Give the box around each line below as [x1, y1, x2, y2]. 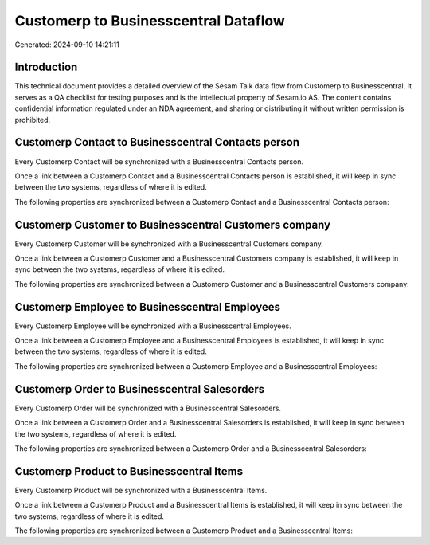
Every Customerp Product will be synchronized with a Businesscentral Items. [14, 485, 268, 495]
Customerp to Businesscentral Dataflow [14, 12, 286, 29]
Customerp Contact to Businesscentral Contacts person [14, 135, 300, 149]
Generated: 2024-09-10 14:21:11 [14, 40, 119, 49]
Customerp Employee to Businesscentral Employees [14, 300, 280, 314]
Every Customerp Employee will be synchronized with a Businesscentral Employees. [14, 321, 292, 331]
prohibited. [14, 115, 51, 124]
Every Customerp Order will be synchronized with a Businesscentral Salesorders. [14, 403, 282, 413]
